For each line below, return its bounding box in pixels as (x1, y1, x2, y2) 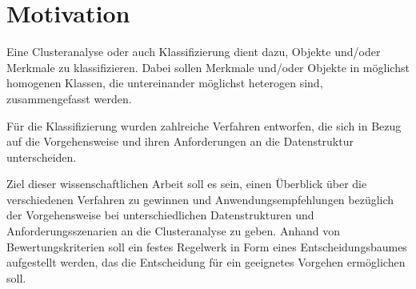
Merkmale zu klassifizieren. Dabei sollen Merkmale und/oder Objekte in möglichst (6, 58, 410, 75)
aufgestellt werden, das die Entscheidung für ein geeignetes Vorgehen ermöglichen (6, 254, 406, 271)
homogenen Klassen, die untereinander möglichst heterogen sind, (6, 74, 323, 91)
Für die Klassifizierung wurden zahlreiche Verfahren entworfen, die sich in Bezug (6, 117, 402, 134)
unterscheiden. (6, 148, 77, 165)
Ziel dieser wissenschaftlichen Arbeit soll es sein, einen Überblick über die (6, 175, 367, 192)
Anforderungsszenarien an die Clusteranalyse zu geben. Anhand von (6, 223, 341, 239)
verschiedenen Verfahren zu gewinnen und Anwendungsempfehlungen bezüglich (6, 191, 394, 207)
